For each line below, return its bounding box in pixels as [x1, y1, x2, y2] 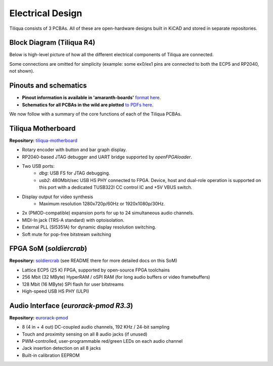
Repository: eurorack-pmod [9, 314, 68, 321]
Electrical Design [9, 8, 82, 19]
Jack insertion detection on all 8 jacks [22, 345, 101, 351]
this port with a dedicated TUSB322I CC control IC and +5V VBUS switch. [39, 185, 193, 191]
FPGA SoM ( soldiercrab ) [9, 244, 87, 253]
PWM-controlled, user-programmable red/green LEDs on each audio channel [22, 338, 183, 344]
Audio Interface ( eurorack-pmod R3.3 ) [9, 301, 133, 310]
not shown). [9, 68, 34, 74]
